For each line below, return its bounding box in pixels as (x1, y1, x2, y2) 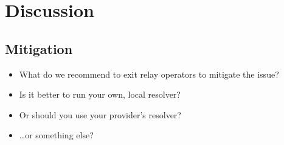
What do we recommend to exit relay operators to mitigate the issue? (19, 67, 279, 80)
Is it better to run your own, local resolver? (19, 88, 181, 101)
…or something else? (19, 129, 94, 141)
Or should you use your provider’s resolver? (19, 108, 181, 121)
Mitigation (5, 39, 73, 58)
